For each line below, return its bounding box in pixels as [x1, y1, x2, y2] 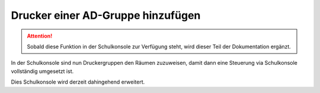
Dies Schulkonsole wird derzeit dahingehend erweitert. [11, 78, 145, 85]
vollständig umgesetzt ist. [11, 68, 74, 75]
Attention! [27, 32, 53, 39]
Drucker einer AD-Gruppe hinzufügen [11, 9, 201, 22]
